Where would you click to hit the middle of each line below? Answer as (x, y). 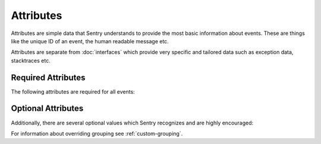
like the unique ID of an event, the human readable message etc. (90, 41)
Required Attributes (48, 77)
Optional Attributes (47, 109)
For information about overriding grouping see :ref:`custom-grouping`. (97, 133)
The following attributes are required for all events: (73, 91)
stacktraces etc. (31, 60)
